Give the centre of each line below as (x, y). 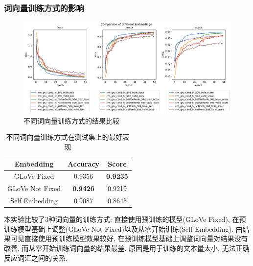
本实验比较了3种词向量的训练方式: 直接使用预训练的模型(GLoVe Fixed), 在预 (125, 219)
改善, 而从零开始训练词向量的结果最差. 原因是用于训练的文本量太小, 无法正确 (127, 248)
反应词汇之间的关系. (36, 257)
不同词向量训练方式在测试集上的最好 (64, 137)
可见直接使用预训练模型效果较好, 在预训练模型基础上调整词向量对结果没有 (129, 238)
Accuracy (84, 163)
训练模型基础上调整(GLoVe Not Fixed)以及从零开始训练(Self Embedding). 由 (123, 229)
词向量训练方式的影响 (44, 8)
